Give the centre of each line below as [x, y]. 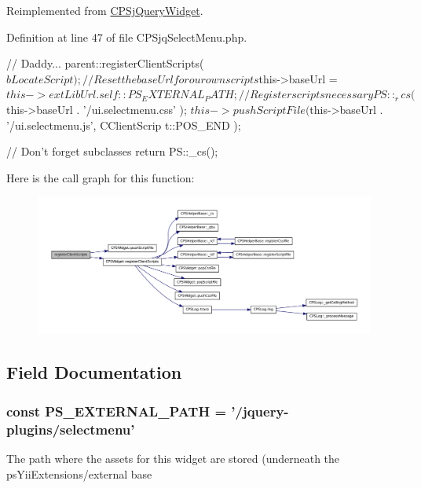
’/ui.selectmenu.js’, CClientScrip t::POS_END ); [124, 125]
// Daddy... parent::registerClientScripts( [105, 63]
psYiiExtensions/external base [79, 473]
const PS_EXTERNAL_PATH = [117, 411]
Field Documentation [94, 372]
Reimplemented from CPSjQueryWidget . [105, 10]
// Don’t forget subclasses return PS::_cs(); [112, 151]
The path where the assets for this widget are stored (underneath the [173, 458]
